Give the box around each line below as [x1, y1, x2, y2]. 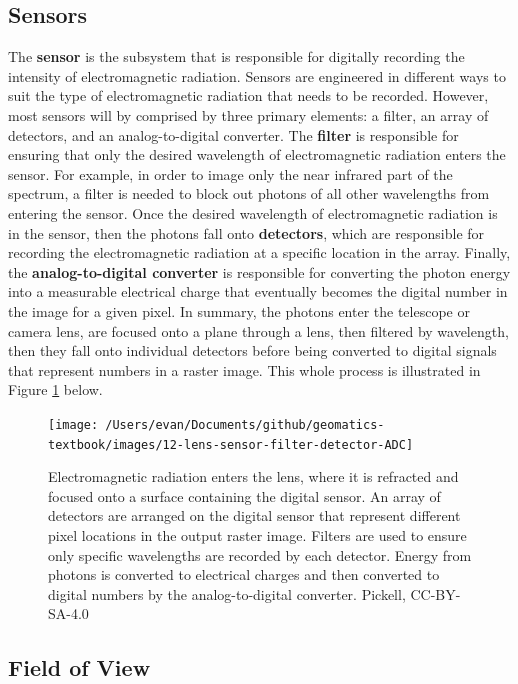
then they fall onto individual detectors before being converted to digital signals [8, 340, 497, 361]
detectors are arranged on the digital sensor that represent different [48, 505, 461, 526]
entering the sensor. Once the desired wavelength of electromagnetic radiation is [8, 202, 498, 223]
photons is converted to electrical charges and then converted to [48, 564, 440, 585]
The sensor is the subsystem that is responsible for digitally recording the [8, 46, 465, 67]
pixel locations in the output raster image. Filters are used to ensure [48, 524, 467, 545]
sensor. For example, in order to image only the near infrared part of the [8, 163, 453, 184]
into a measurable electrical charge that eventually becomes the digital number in [8, 281, 508, 302]
